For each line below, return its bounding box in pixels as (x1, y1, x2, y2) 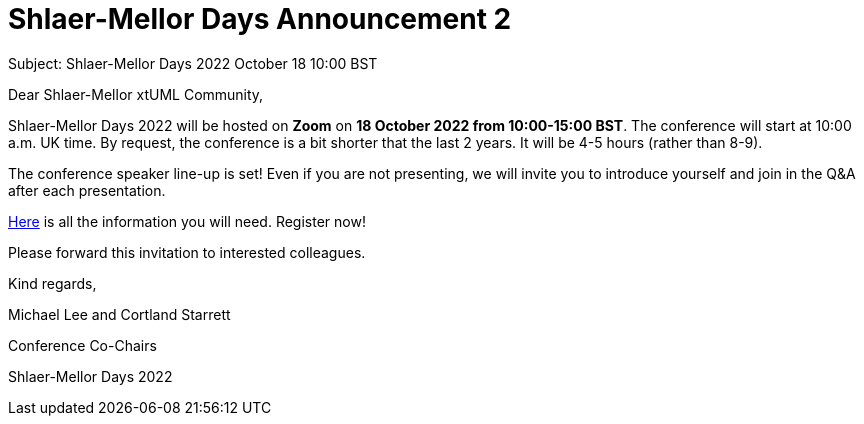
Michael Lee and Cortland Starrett (8, 305, 231, 323)
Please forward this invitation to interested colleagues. (8, 243, 366, 261)
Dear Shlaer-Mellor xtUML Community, (8, 85, 264, 103)
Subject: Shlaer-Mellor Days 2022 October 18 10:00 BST (8, 54, 378, 72)
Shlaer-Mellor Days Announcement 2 (8, 2, 512, 36)
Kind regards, (8, 274, 97, 292)
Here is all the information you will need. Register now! (8, 212, 366, 230)
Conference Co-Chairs (8, 336, 157, 354)
